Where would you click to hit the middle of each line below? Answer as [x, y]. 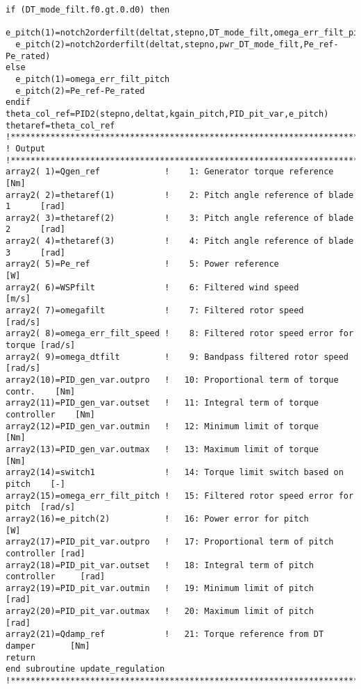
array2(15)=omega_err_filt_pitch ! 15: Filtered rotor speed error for [180, 496]
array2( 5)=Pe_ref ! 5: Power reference [142, 264]
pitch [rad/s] [41, 507]
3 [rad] [35, 252]
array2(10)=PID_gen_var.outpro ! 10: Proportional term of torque [172, 380]
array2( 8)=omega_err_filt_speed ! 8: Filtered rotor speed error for [180, 334]
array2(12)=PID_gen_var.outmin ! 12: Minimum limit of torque [162, 426]
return [20, 657]
